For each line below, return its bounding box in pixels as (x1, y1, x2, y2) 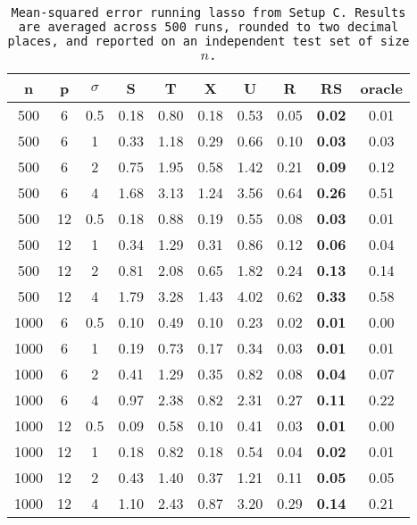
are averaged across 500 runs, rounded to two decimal (18, 20, 399, 34)
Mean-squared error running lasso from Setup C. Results (11, 5, 406, 20)
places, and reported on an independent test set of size (7, 34, 410, 48)
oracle (360, 78, 403, 98)
